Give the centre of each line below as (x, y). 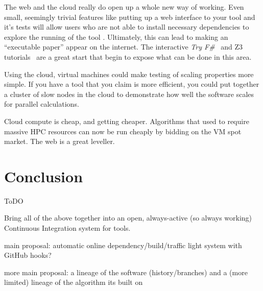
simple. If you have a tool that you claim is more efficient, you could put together (132, 84)
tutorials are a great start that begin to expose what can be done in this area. (128, 56)
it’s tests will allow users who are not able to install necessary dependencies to (127, 27)
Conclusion (44, 176)
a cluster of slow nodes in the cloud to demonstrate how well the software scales (129, 94)
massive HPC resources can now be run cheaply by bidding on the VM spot (123, 131)
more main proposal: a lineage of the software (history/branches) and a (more (126, 272)
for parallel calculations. (42, 104)
